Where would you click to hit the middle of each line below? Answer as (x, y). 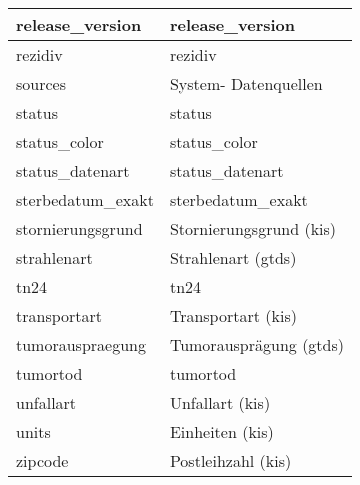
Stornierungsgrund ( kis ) (253, 228)
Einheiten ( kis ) (221, 431)
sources (41, 83)
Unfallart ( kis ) (220, 402)
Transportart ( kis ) (233, 315)
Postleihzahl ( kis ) (230, 460)
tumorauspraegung (81, 344)
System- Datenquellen (246, 83)
